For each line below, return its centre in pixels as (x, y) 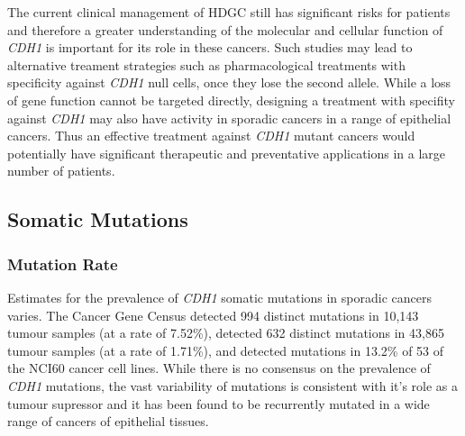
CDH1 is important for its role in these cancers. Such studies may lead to (210, 47)
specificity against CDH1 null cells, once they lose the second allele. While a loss (229, 82)
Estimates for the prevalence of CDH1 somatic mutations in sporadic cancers (219, 297)
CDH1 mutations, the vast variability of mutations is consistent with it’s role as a (233, 385)
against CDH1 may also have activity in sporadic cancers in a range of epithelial (229, 118)
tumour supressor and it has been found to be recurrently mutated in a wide (219, 403)
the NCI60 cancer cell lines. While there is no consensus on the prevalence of (219, 368)
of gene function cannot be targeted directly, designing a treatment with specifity (231, 100)
